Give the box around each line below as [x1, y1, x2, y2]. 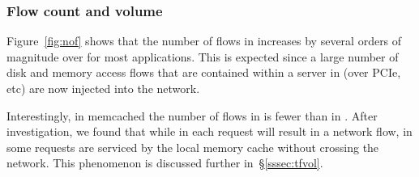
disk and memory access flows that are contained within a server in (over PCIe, [6, 64, 401, 81]
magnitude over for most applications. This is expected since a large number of [6, 48, 399, 65]
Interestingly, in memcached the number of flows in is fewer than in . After [6, 107, 378, 124]
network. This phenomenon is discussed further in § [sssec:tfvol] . [6, 154, 323, 171]
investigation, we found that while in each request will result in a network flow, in [6, 123, 413, 140]
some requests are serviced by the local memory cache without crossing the [6, 138, 379, 155]
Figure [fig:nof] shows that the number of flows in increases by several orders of [6, 32, 402, 49]
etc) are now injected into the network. [6, 80, 200, 96]
